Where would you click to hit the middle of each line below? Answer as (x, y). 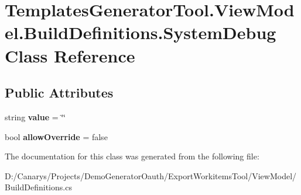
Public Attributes (59, 93)
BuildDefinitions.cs (38, 187)
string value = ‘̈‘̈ (35, 116)
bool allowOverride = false (56, 136)
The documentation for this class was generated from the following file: (132, 156)
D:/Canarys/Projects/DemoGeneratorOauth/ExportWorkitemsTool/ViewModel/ (151, 175)
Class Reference (70, 55)
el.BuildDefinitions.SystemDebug (141, 32)
